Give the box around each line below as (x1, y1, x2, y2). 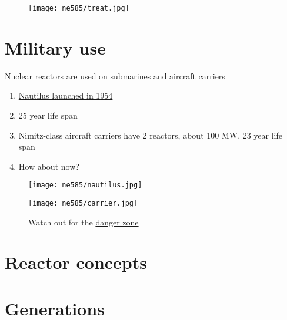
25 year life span (18, 109, 78, 121)
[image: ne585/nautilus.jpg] (28, 181, 142, 190)
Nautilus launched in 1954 (18, 89, 113, 102)
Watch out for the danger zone (28, 215, 139, 228)
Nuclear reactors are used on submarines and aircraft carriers (5, 69, 225, 82)
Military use (5, 35, 106, 59)
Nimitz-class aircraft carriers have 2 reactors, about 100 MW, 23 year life (18, 129, 282, 141)
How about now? (18, 160, 79, 172)
